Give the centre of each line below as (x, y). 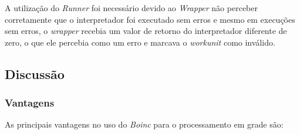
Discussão (35, 73)
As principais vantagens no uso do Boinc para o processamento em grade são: (144, 124)
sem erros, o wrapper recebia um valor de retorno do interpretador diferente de (146, 31)
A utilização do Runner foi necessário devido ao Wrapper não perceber (131, 8)
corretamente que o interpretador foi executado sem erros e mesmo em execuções (150, 19)
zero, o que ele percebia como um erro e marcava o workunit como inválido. (140, 42)
